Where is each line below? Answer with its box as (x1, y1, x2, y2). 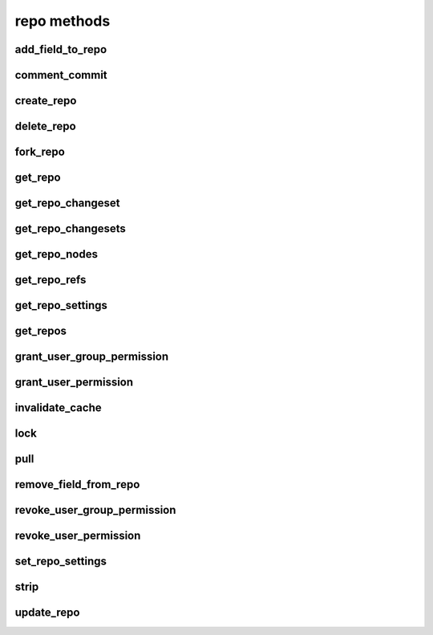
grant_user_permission (14, 376, 134, 389)
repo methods (14, 12, 111, 30)
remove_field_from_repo (14, 478, 140, 491)
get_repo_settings (14, 299, 108, 312)
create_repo (14, 94, 77, 108)
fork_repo (14, 145, 66, 159)
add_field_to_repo (14, 43, 107, 56)
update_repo (14, 606, 80, 620)
